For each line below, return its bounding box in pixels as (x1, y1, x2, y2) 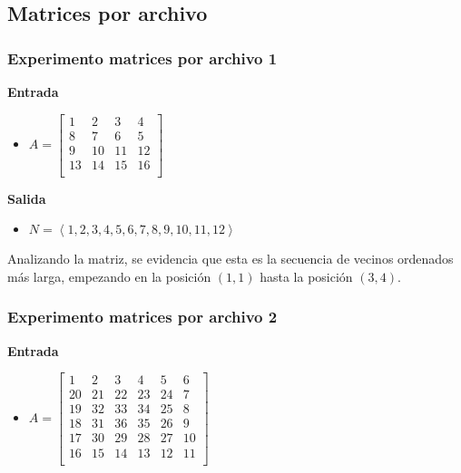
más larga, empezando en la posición (7, 266, 211, 285)
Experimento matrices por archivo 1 (7, 46, 278, 69)
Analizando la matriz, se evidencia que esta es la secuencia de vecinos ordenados (7, 249, 454, 268)
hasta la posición (260, 266, 353, 285)
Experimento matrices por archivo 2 (7, 305, 278, 328)
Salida (7, 188, 46, 208)
